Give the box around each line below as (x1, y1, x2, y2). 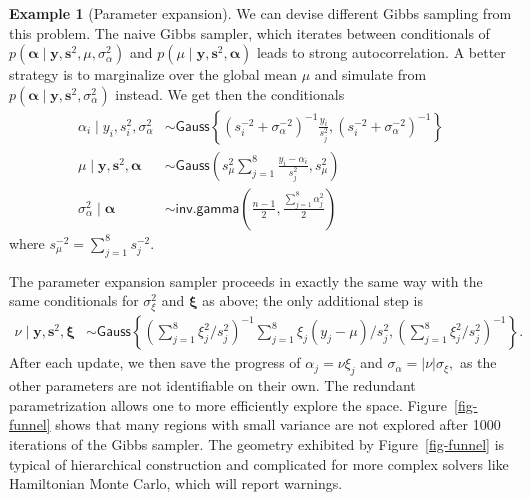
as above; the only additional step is (202, 290, 423, 311)
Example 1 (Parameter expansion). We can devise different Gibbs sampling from (9, 3, 512, 23)
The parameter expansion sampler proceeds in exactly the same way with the (9, 270, 483, 291)
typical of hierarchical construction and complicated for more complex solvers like (9, 453, 509, 474)
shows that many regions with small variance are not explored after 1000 (55, 414, 501, 435)
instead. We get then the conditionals (115, 83, 345, 104)
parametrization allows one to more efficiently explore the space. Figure (9, 394, 448, 415)
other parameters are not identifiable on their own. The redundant (9, 375, 416, 396)
